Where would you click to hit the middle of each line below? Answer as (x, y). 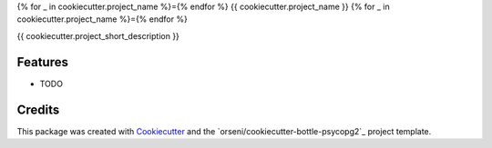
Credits (38, 109)
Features (42, 62)
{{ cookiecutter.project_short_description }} (98, 35)
